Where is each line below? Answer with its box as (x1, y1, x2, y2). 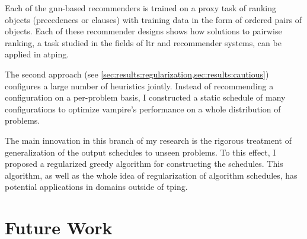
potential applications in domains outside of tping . (5, 180, 188, 193)
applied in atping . (5, 48, 69, 60)
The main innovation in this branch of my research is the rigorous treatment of (5, 134, 292, 146)
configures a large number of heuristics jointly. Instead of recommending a (5, 79, 274, 92)
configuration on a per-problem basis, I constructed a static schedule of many (5, 91, 286, 104)
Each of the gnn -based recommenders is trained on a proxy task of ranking (5, 2, 277, 14)
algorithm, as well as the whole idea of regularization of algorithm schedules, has (5, 169, 298, 181)
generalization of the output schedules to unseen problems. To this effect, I (5, 146, 276, 158)
